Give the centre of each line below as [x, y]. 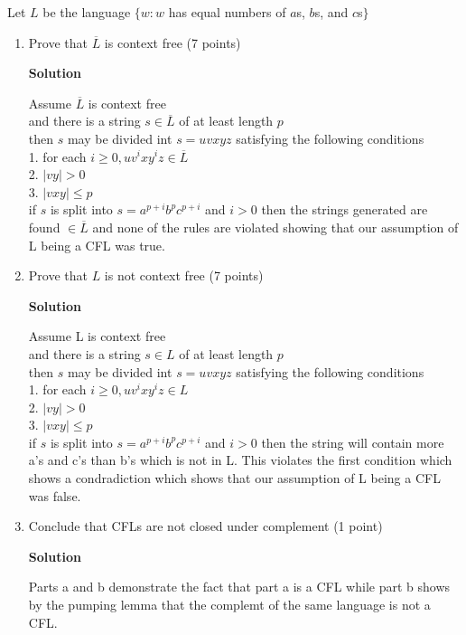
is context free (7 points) [172, 42]
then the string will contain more [353, 442]
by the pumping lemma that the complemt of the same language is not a [229, 605]
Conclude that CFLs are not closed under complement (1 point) [205, 526]
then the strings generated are [345, 209]
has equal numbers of [227, 12]
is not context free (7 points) [184, 275]
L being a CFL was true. [97, 245]
